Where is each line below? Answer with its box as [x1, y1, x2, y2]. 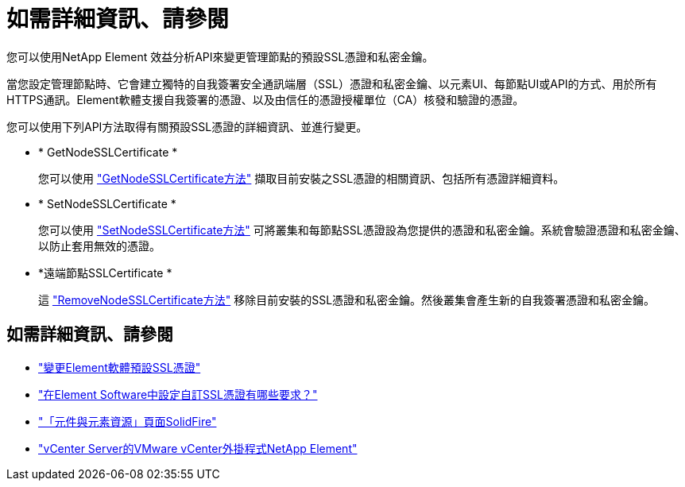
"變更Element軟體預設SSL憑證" [38, 360, 201, 374]
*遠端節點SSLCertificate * [38, 265, 172, 280]
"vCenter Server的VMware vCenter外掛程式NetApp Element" [38, 441, 358, 455]
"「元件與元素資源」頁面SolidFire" [38, 414, 217, 428]
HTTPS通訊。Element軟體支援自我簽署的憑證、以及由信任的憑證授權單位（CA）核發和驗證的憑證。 [6, 92, 524, 106]
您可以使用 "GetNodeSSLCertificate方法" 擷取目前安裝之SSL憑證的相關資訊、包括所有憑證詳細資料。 [38, 171, 565, 185]
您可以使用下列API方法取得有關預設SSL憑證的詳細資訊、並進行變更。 [6, 119, 368, 133]
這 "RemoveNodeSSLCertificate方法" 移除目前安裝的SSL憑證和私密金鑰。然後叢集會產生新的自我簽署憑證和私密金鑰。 [38, 292, 656, 307]
